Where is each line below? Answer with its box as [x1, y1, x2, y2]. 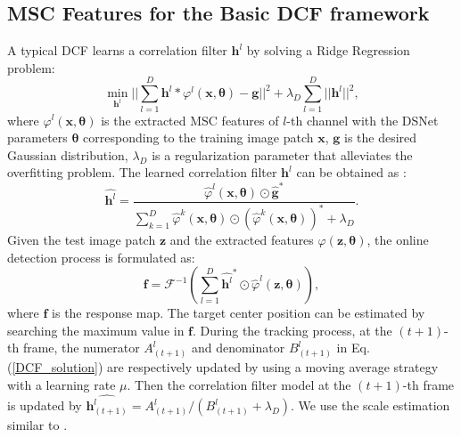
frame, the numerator [22, 338, 140, 357]
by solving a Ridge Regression [246, 41, 410, 60]
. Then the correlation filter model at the [127, 375, 351, 393]
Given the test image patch [7, 231, 156, 249]
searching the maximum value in [7, 320, 185, 339]
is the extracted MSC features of [101, 110, 279, 129]
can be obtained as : [296, 163, 407, 182]
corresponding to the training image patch [83, 128, 314, 147]
